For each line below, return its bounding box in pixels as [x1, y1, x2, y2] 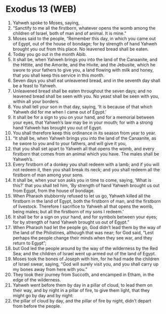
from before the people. [12, 303, 61, 309]
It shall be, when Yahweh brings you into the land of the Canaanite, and [12, 56, 158, 62]
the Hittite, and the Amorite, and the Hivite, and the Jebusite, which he [12, 62, 156, 68]
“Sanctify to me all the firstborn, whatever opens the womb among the [12, 25, 156, 31]
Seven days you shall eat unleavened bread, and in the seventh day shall [12, 78, 161, 83]
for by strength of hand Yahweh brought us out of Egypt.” [12, 219, 130, 225]
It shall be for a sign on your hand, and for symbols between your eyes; [12, 214, 158, 220]
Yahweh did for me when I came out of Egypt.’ [12, 109, 107, 115]
